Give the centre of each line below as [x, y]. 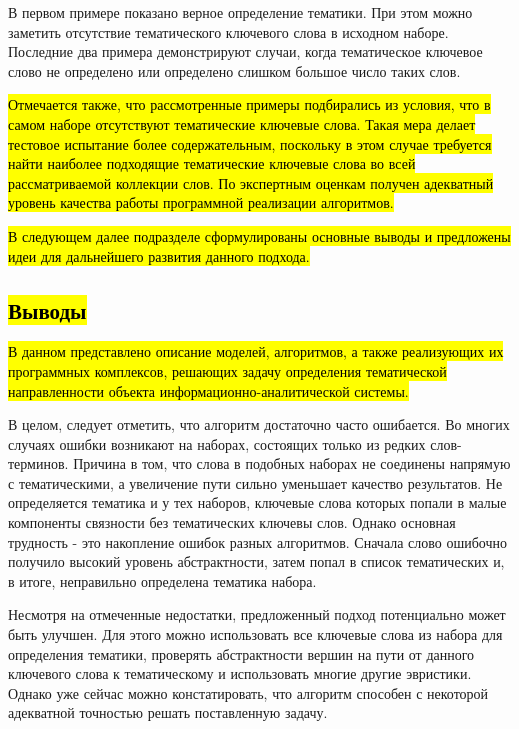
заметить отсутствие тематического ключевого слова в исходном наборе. [228, 31]
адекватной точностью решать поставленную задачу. [168, 712]
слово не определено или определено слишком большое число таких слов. [234, 70]
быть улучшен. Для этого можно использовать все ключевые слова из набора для [255, 634]
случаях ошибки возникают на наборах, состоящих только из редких [217, 443]
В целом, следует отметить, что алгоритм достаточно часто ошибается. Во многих [259, 424]
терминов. [38, 463]
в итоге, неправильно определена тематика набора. [162, 580]
